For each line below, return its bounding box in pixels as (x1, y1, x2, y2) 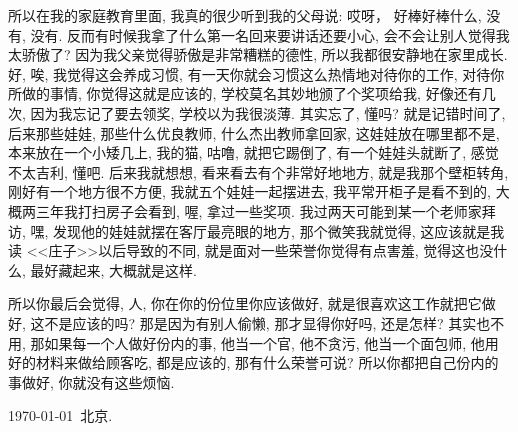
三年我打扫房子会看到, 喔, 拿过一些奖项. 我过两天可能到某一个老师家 (35, 200, 482, 221)
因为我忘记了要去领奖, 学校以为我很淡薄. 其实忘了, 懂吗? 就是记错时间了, (30, 102, 506, 123)
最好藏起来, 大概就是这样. (30, 259, 197, 280)
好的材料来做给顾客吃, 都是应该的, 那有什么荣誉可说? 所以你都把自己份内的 (8, 352, 499, 373)
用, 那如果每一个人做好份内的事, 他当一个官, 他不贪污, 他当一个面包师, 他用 (8, 332, 499, 353)
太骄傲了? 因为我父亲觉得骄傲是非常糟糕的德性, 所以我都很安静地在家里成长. (8, 44, 508, 65)
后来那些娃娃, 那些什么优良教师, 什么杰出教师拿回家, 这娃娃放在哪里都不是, (8, 122, 500, 143)
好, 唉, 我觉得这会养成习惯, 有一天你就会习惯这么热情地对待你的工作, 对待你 (8, 63, 505, 84)
